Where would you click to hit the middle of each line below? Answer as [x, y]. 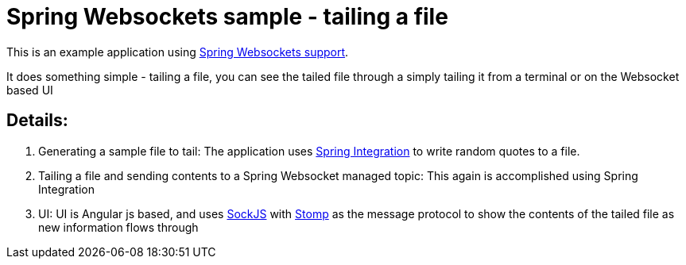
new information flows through [118, 227]
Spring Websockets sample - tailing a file [227, 17]
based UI [30, 90]
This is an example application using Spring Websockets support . [178, 52]
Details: [37, 121]
